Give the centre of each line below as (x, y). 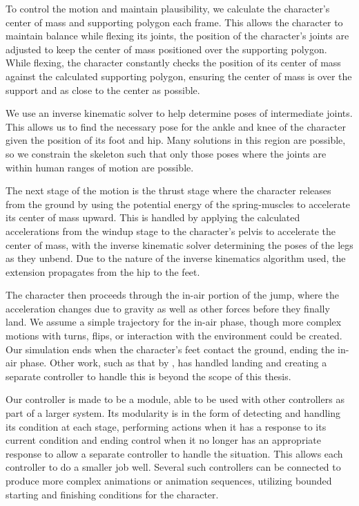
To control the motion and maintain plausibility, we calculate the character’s (168, 8)
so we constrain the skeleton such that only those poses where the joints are (166, 153)
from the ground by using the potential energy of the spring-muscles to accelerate (178, 204)
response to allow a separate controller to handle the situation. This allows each (174, 453)
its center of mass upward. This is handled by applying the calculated (153, 217)
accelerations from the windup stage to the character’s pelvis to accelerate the (171, 231)
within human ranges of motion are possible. (100, 167)
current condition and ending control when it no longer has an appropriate (163, 440)
